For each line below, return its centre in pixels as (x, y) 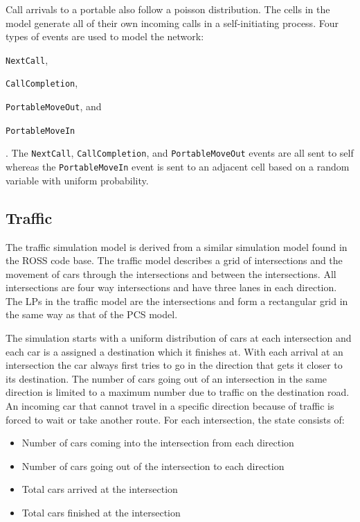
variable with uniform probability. (77, 180)
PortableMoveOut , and (54, 106)
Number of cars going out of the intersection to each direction (153, 466)
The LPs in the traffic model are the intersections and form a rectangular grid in (177, 301)
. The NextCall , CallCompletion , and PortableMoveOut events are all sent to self (180, 153)
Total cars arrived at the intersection (100, 489)
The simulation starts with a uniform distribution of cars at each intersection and (179, 338)
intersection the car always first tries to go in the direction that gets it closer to (174, 365)
